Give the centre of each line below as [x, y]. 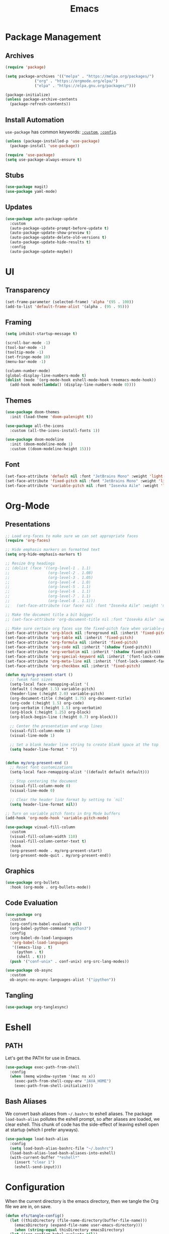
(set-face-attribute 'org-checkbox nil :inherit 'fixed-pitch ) [73, 666]
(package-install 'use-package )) [45, 146]
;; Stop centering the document [44, 781]
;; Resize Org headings [30, 563]
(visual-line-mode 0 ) [32, 790]
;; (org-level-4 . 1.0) [48, 582]
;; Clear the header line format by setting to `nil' [67, 800]
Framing [18, 322]
